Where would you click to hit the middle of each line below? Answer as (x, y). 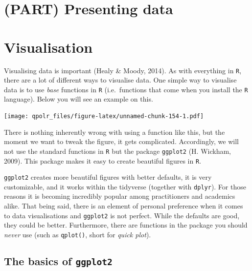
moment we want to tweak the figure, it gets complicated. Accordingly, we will (121, 141)
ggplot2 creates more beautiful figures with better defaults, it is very (108, 177)
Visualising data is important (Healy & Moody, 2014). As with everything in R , (123, 70)
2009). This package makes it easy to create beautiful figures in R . (103, 160)
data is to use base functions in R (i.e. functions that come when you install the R (126, 89)
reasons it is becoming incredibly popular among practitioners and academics (120, 196)
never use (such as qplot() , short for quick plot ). (78, 234)
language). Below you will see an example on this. (79, 99)
